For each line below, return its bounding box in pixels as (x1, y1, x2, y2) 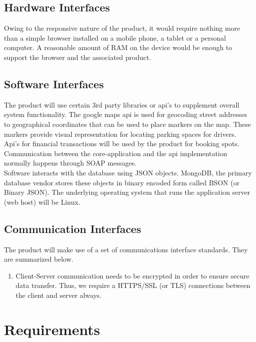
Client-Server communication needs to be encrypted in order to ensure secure (15, 270, 250, 281)
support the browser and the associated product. (4, 52, 151, 62)
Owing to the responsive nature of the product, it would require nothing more (4, 23, 240, 33)
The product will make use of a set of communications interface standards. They (4, 244, 248, 254)
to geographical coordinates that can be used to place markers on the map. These (4, 118, 251, 129)
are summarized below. (4, 254, 74, 264)
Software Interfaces (4, 76, 104, 91)
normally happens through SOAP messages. (4, 158, 137, 168)
